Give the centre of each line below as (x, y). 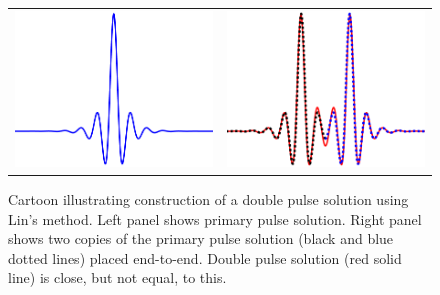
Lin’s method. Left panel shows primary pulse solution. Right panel (215, 218)
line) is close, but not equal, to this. (117, 277)
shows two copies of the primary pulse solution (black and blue (201, 238)
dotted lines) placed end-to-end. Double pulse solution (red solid (205, 257)
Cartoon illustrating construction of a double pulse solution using (208, 199)
